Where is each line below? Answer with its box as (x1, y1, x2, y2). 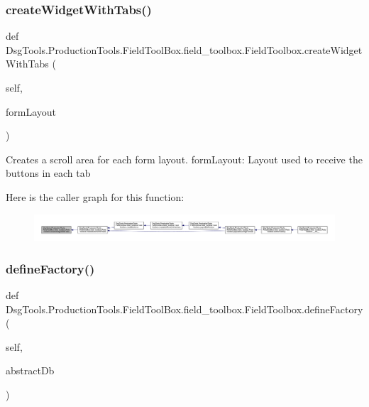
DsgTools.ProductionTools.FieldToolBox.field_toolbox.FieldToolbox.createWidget (6, 42, 363, 57)
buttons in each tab (6, 165, 91, 180)
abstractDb (6, 363, 55, 378)
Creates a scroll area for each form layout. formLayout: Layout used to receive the (6, 151, 363, 166)
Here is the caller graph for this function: (6, 189, 184, 204)
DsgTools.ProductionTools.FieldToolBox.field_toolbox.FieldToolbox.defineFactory (6, 301, 363, 316)
